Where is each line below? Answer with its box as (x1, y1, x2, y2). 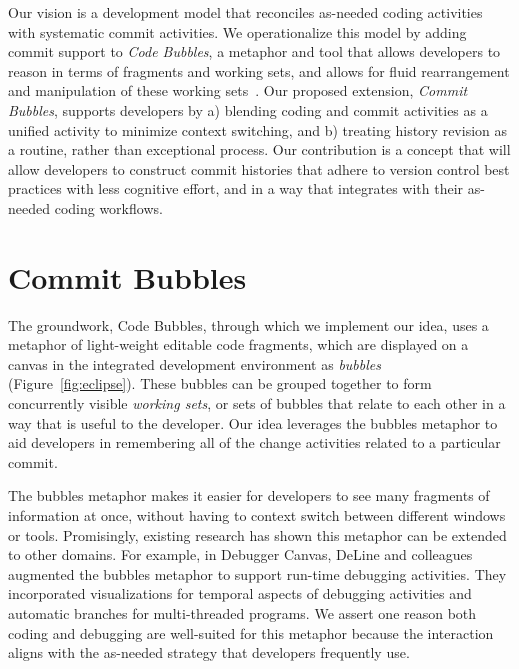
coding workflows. (54, 197, 163, 218)
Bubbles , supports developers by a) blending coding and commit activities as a (8, 99, 488, 120)
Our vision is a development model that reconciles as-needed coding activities (8, 2, 483, 22)
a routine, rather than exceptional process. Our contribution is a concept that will (8, 139, 511, 160)
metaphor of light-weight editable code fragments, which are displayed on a (8, 334, 469, 355)
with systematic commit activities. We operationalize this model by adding (8, 21, 467, 42)
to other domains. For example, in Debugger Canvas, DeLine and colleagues (8, 544, 473, 565)
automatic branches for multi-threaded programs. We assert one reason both (8, 602, 477, 623)
